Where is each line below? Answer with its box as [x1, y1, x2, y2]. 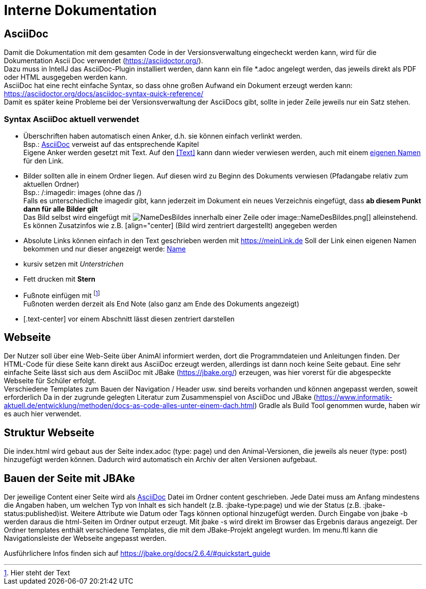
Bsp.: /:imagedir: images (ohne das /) [23, 188, 142, 196]
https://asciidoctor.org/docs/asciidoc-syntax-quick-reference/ [4, 89, 204, 98]
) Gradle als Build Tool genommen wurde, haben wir [254, 401, 421, 410]
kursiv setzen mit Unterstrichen [23, 259, 124, 268]
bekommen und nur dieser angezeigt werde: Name [23, 244, 186, 253]
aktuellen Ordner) [23, 179, 79, 188]
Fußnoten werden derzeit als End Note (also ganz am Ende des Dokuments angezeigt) [23, 299, 300, 308]
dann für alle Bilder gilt [23, 204, 98, 213]
